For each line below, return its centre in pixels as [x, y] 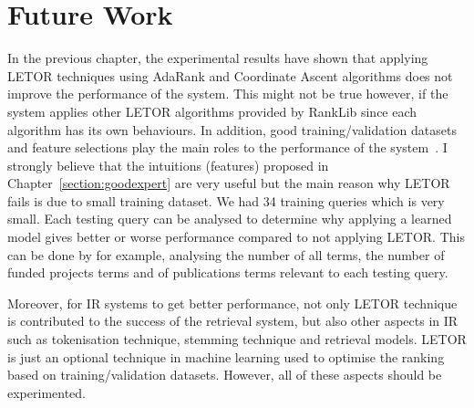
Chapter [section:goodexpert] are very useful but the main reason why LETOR [229, 183]
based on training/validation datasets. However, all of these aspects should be [225, 375]
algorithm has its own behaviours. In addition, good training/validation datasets [232, 129]
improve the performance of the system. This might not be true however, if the [228, 94]
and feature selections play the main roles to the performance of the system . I [227, 147]
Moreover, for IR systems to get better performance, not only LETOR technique [232, 303]
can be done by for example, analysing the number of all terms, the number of [226, 254]
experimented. [46, 392]
